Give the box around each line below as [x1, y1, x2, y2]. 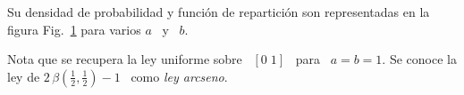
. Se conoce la [382, 50, 457, 68]
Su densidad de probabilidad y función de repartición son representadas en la [7, 3, 430, 20]
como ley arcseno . [131, 67, 228, 85]
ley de [7, 67, 40, 85]
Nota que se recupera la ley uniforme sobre [7, 50, 242, 68]
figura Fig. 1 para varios [7, 20, 141, 38]
